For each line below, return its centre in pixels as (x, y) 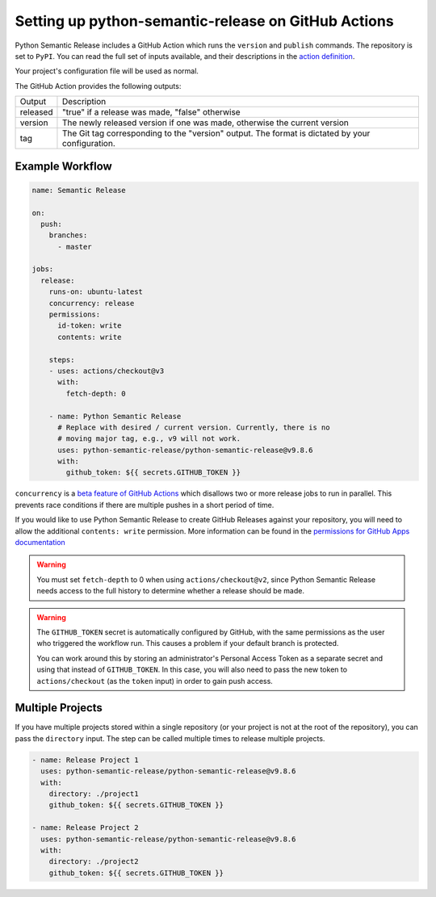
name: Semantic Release (79, 190)
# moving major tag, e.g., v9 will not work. (149, 439)
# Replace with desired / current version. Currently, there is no (194, 427)
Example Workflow (63, 166)
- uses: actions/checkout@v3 (107, 371)
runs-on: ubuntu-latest (96, 292)
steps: (62, 360)
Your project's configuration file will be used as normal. (107, 71)
